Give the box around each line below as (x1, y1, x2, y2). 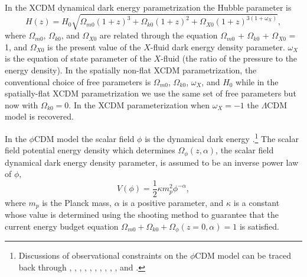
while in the (236, 75, 279, 88)
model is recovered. (5, 110, 74, 123)
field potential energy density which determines (5, 144, 175, 156)
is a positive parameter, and (122, 196, 224, 208)
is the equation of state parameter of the (5, 52, 151, 65)
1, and (5, 40, 28, 53)
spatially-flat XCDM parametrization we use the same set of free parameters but (5, 87, 296, 99)
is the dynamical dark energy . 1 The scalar (145, 130, 299, 144)
